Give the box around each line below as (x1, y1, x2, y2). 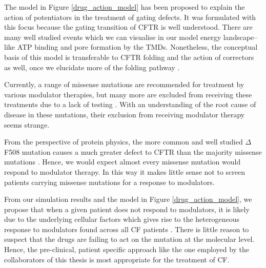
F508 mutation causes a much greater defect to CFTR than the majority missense (4, 146, 262, 157)
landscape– (223, 31, 258, 42)
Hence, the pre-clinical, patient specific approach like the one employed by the (4, 244, 250, 255)
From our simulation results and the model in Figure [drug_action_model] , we (4, 194, 252, 204)
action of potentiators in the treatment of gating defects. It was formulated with (4, 11, 256, 22)
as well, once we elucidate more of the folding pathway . (4, 61, 180, 72)
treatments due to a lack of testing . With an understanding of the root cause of (4, 99, 256, 110)
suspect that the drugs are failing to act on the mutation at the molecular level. (4, 234, 255, 244)
